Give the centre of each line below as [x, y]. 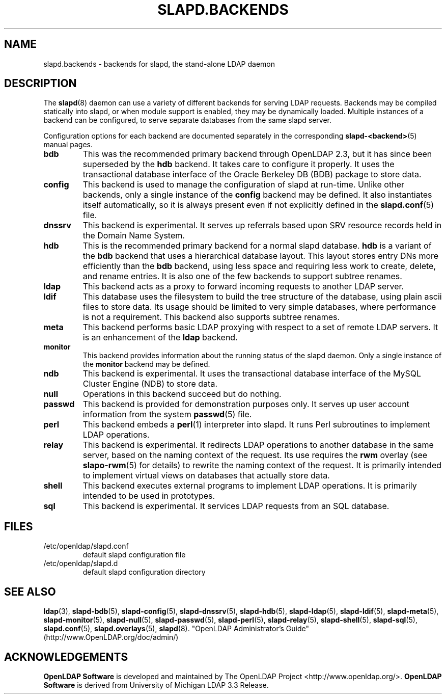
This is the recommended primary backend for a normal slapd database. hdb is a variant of [257, 246]
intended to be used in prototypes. [149, 496]
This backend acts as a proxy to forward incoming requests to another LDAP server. [243, 287]
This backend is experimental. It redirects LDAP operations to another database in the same [258, 445]
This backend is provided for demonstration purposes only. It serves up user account [246, 404]
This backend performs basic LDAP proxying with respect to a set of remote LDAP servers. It [260, 327]
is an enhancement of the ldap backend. [160, 338]
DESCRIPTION [40, 84]
